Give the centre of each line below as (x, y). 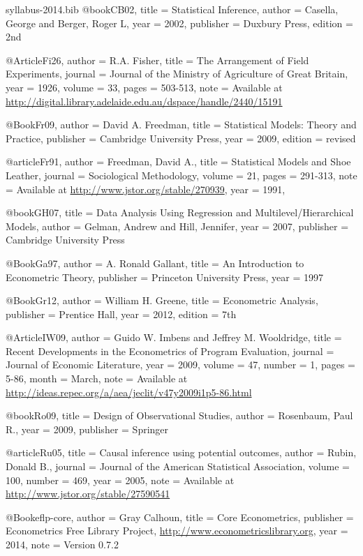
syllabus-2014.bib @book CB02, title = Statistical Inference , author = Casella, (172, 9)
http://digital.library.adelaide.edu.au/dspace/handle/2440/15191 (144, 101)
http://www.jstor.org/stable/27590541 (88, 494)
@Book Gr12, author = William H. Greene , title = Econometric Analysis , (162, 300)
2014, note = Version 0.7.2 (62, 544)
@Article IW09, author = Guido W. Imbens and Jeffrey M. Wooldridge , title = (174, 337)
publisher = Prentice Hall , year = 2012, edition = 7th (121, 314)
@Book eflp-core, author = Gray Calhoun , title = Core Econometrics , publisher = (180, 517)
